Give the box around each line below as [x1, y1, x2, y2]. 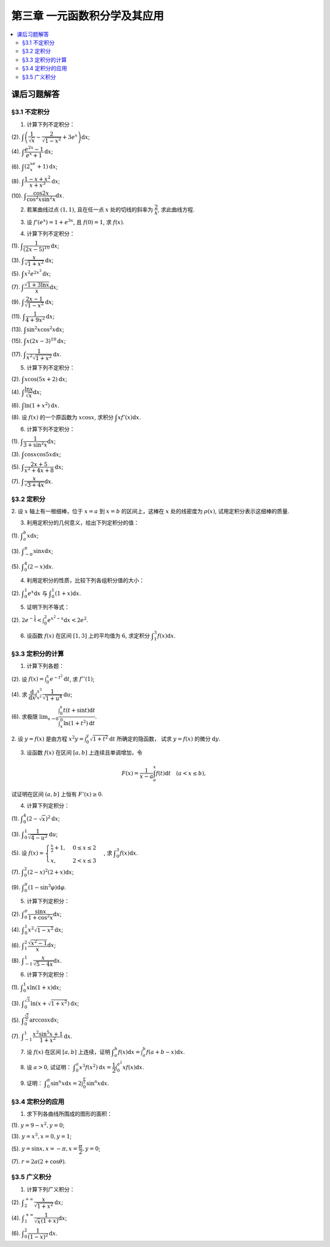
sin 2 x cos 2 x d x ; [26, 324, 64, 333]
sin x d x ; [33, 547, 53, 555]
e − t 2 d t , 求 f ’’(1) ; [50, 673, 95, 682]
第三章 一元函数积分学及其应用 [11, 9, 164, 23]
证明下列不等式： [26, 603, 70, 610]
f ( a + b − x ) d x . [145, 1048, 185, 1055]
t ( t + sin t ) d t [63, 706, 96, 714]
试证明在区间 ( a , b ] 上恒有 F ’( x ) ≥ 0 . [11, 791, 103, 798]
